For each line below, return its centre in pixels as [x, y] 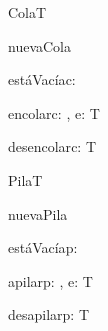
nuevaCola [39, 45]
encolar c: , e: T [54, 112]
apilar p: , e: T [50, 280]
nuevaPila [38, 213]
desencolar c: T [52, 146]
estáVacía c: [42, 79]
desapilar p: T [49, 314]
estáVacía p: [43, 247]
